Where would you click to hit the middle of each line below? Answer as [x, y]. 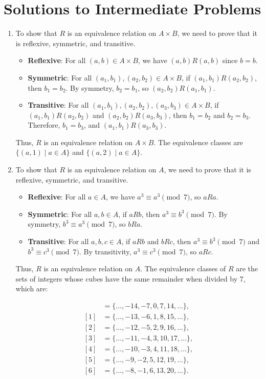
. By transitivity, [105, 251]
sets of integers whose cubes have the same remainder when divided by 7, [130, 278]
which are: [32, 288]
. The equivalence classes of [183, 268]
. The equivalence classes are [198, 142]
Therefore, [44, 125]
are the [247, 268]
